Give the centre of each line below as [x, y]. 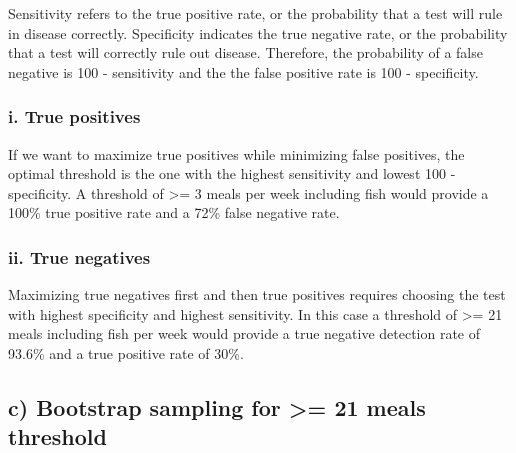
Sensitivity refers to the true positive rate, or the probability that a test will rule [255, 13]
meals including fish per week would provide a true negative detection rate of [244, 333]
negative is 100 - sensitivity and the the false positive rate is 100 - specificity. [243, 71]
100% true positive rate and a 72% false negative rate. [174, 212]
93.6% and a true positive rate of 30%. [126, 352]
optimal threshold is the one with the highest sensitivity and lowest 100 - [232, 173]
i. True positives [74, 116]
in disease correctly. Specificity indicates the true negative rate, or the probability [258, 32]
